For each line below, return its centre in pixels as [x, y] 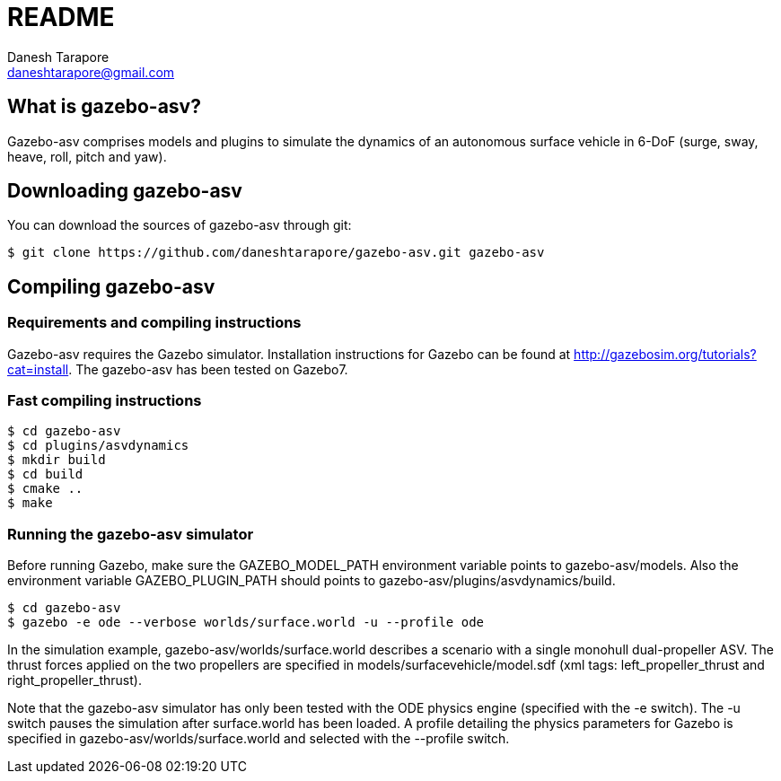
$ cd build [45, 474]
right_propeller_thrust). [75, 680]
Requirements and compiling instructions [154, 323]
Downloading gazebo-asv [125, 191]
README [61, 17]
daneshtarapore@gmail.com [91, 72]
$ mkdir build [57, 460]
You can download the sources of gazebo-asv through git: [180, 225]
